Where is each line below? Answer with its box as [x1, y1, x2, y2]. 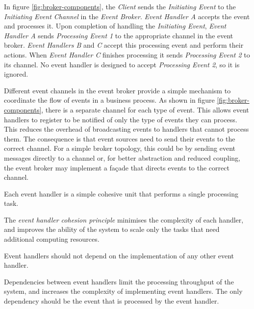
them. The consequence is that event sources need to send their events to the [4, 133, 235, 143]
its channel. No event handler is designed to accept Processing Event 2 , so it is [4, 59, 240, 69]
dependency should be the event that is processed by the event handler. [4, 296, 219, 306]
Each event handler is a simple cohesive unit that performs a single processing [4, 188, 239, 198]
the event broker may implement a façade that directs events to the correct [4, 162, 229, 172]
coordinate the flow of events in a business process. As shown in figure [4, 95, 215, 105]
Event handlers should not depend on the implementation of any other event [4, 250, 234, 260]
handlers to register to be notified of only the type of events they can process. [4, 114, 237, 124]
